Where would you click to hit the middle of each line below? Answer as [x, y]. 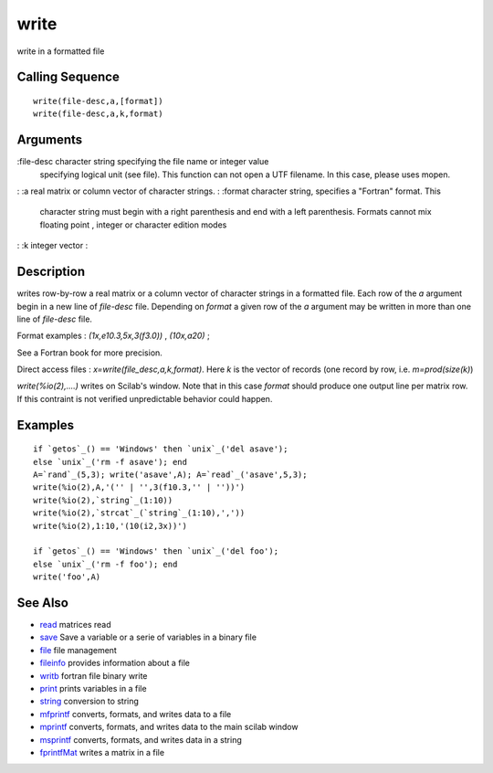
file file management [79, 650]
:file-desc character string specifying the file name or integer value [143, 162]
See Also [42, 603]
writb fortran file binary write [94, 675]
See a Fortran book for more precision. [90, 353]
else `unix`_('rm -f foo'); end [105, 564]
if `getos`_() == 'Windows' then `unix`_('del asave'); [161, 449]
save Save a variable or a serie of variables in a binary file [148, 637]
